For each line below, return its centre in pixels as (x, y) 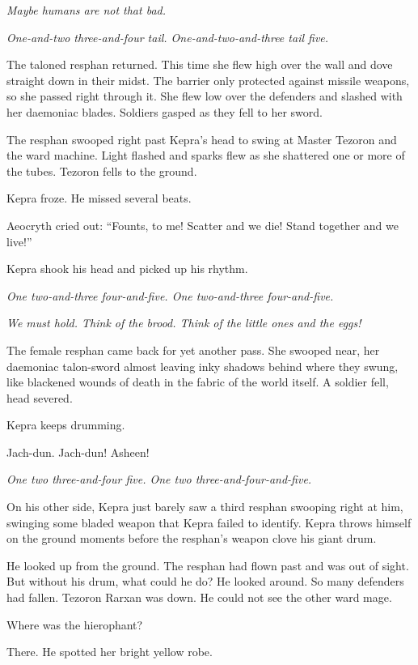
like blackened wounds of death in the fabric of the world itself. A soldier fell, (198, 382)
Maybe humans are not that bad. (87, 10)
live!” (19, 241)
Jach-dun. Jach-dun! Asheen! (78, 452)
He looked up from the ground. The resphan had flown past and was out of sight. (208, 565)
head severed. (40, 397)
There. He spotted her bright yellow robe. (110, 652)
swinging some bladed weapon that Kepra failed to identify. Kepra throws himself (209, 522)
